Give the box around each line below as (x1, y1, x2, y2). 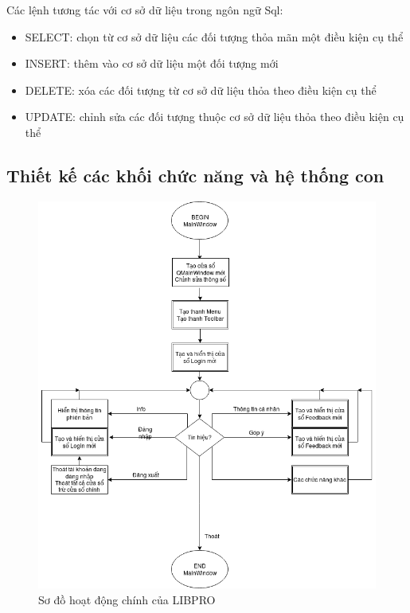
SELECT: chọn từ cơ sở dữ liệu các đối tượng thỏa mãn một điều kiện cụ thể (25, 28, 404, 45)
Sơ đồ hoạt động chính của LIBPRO (38, 591, 216, 607)
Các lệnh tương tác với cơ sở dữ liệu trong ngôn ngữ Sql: (6, 2, 283, 18)
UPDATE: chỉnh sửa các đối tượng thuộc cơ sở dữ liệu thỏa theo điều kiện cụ (25, 108, 404, 125)
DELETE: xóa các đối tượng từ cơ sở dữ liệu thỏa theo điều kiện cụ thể (25, 81, 377, 98)
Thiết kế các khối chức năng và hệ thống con (6, 162, 385, 187)
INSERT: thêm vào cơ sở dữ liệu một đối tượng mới (25, 55, 279, 72)
